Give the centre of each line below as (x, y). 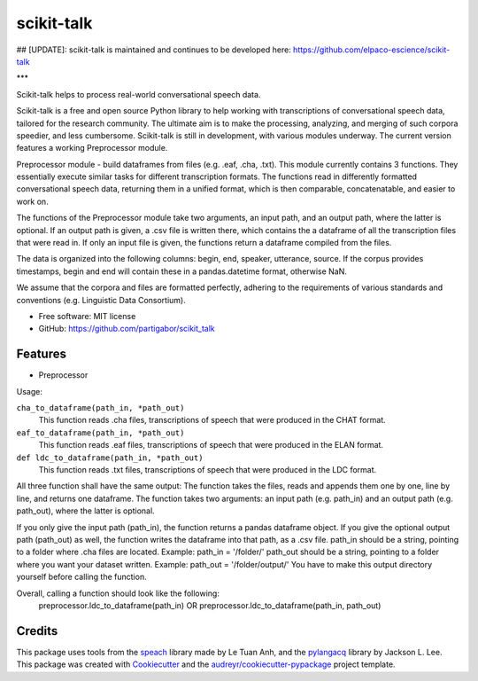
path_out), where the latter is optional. (85, 511)
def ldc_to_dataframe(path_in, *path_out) (110, 458)
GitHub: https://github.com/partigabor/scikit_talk (127, 329)
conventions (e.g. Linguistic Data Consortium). (101, 300)
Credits (37, 631)
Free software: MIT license (87, 316)
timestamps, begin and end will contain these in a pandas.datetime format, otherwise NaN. (181, 271)
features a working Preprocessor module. (92, 148)
